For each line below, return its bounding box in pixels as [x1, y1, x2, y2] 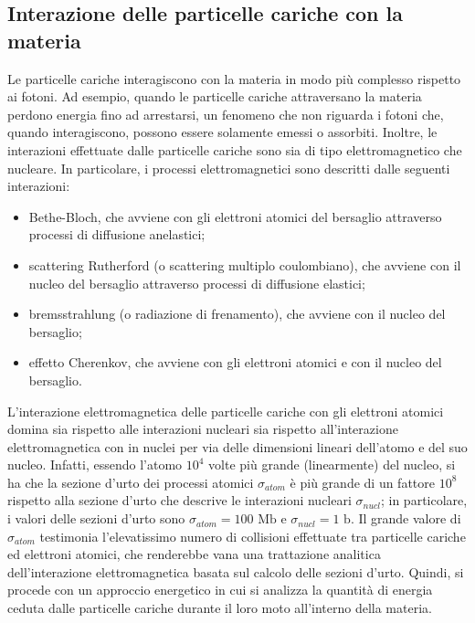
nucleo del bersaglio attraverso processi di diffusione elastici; [28, 273, 365, 292]
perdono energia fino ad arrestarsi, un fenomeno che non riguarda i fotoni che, [7, 104, 444, 123]
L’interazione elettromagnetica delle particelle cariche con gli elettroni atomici [7, 401, 444, 420]
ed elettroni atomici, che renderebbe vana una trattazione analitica [7, 544, 381, 564]
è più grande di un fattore [290, 472, 435, 491]
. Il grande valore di [350, 509, 461, 528]
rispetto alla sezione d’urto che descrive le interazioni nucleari [7, 491, 352, 510]
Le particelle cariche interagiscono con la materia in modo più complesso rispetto [7, 69, 461, 88]
